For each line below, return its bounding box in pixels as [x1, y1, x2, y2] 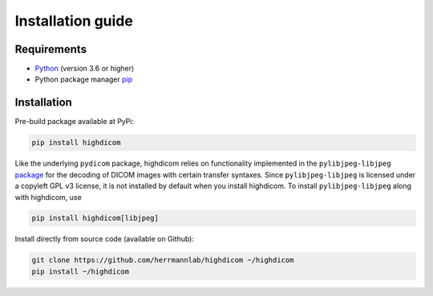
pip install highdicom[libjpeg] [31, 214, 160, 223]
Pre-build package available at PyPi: [14, 117, 135, 126]
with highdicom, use [14, 192, 82, 202]
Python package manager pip [34, 74, 133, 84]
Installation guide [14, 12, 134, 30]
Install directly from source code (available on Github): [14, 234, 194, 244]
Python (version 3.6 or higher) [34, 64, 135, 74]
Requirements [14, 42, 87, 56]
